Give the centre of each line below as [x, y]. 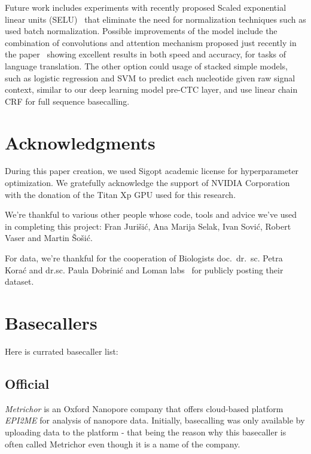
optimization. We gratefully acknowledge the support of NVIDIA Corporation [147, 183]
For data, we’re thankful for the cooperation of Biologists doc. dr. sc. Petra [144, 258]
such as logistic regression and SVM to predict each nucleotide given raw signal [150, 77]
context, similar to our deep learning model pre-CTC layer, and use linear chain [151, 89]
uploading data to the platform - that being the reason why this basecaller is [146, 432]
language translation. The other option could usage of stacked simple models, [146, 65]
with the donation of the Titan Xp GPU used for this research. [121, 194]
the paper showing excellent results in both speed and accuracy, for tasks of [146, 54]
